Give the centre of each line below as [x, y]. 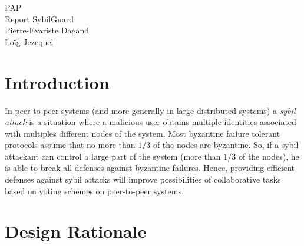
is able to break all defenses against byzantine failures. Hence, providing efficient [150, 168]
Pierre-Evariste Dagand [47, 30]
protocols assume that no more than [70, 145]
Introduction [57, 82]
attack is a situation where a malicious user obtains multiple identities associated [151, 122]
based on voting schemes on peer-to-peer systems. [94, 191]
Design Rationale [76, 231]
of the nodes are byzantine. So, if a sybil [226, 145]
